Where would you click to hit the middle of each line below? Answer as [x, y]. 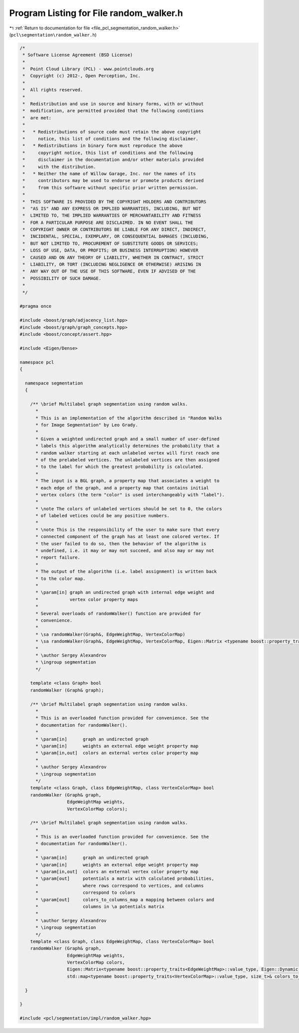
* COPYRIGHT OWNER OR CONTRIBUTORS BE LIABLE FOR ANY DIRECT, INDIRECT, [115, 230]
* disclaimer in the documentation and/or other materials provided [113, 160]
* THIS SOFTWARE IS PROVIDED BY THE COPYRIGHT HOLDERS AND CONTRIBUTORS [115, 202]
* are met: [37, 118]
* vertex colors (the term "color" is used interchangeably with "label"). [130, 495]
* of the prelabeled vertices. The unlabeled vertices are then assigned [128, 460]
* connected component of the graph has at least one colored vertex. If [128, 537]
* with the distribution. [60, 167]
